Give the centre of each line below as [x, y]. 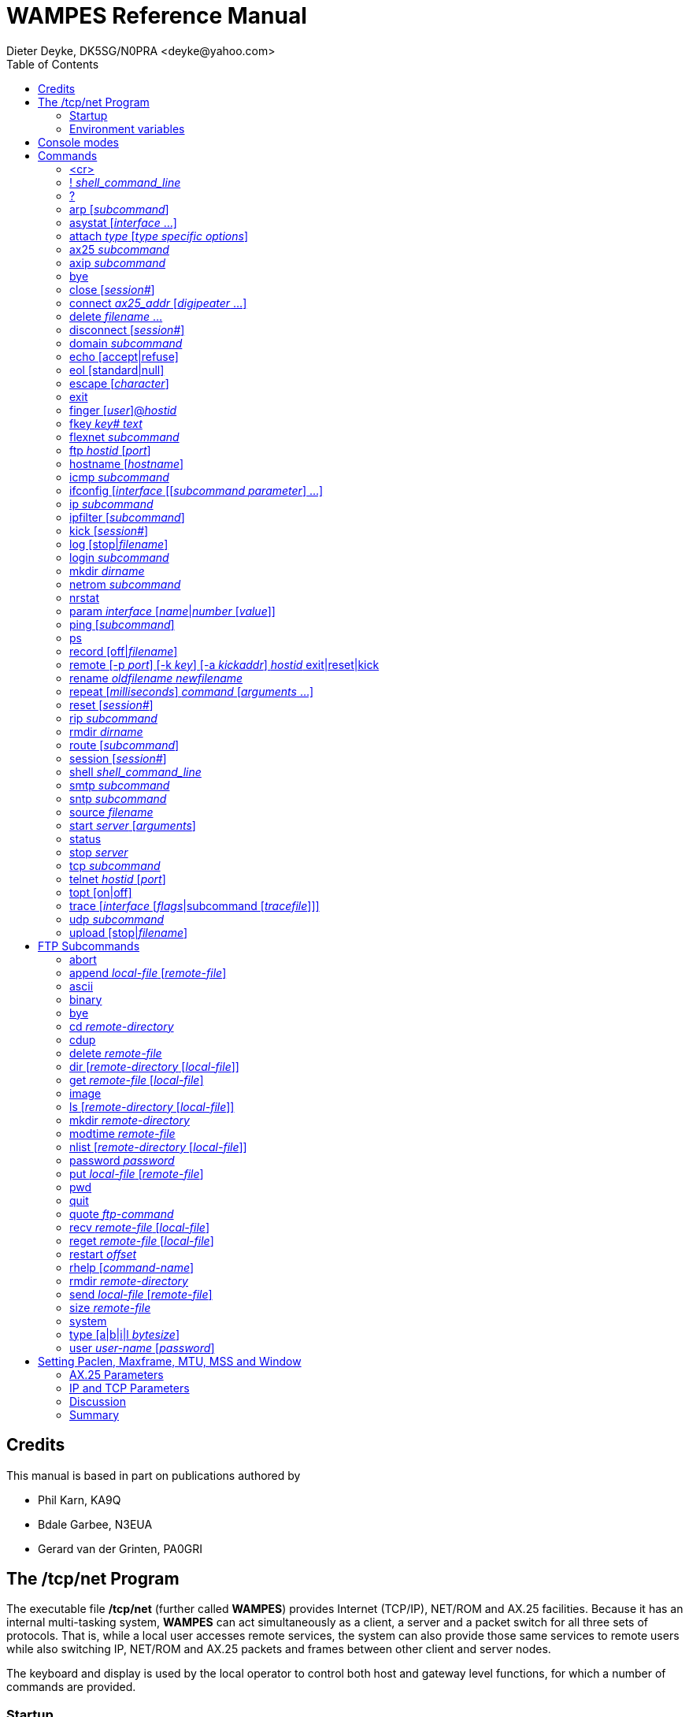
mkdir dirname [107, 570]
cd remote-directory [122, 1026]
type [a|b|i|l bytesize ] [124, 1334]
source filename [111, 812]
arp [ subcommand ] [119, 209]
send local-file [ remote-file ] [141, 1294]
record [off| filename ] [124, 651]
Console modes [78, 142]
